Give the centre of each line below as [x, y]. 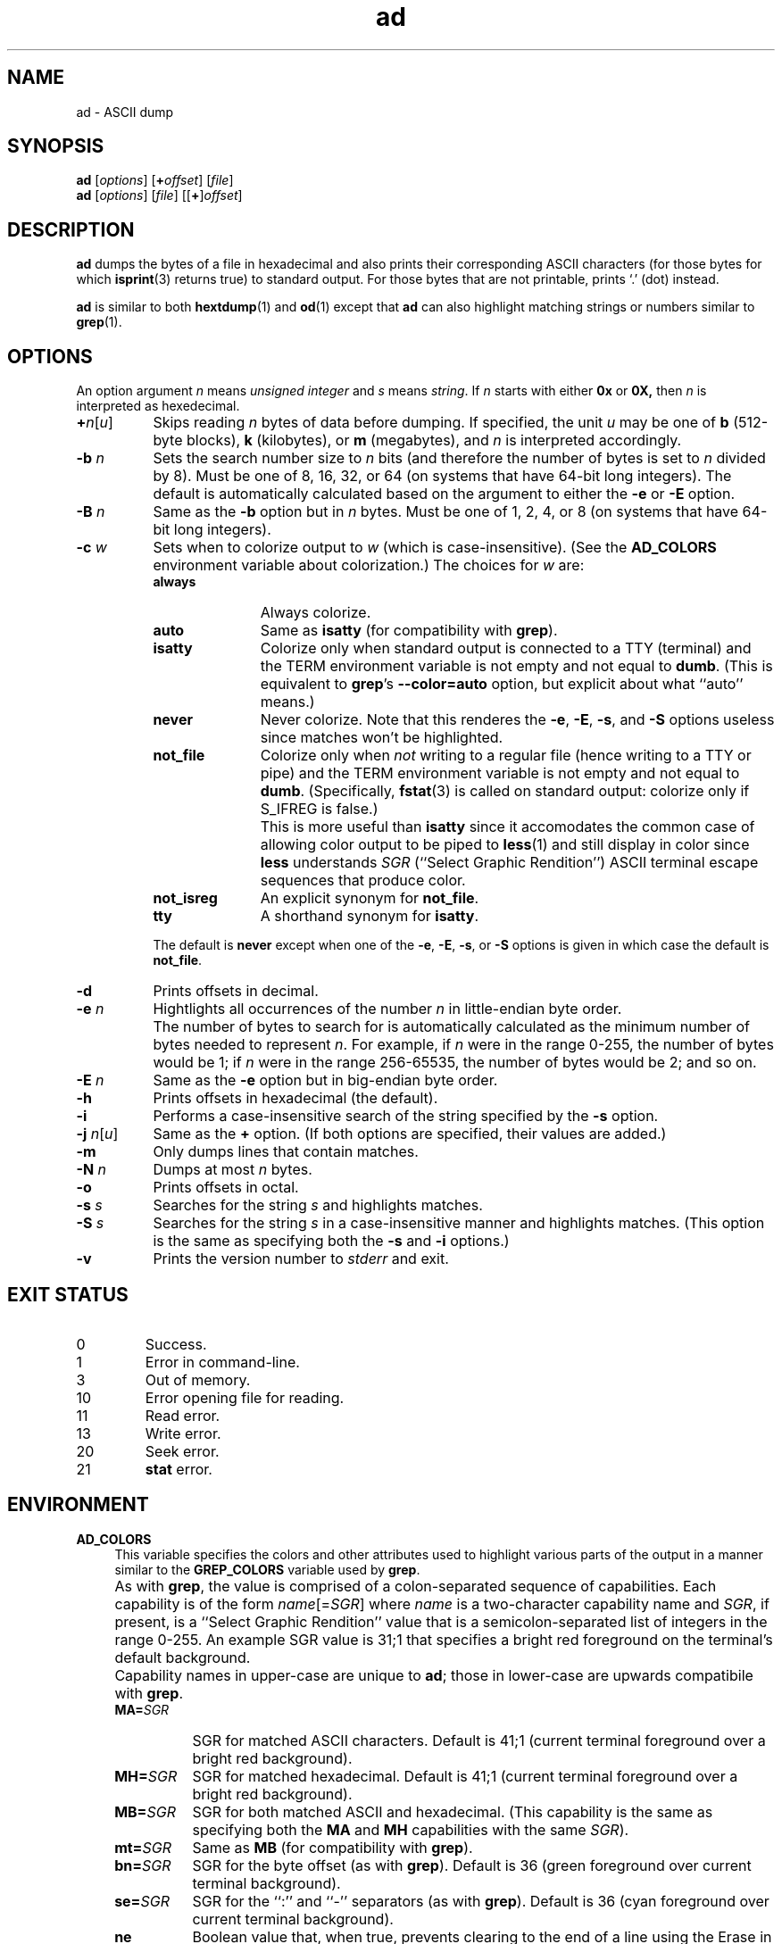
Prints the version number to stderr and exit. [301, 1259]
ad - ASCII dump [125, 112]
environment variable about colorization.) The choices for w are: [369, 565]
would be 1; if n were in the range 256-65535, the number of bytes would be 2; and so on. [455, 1063]
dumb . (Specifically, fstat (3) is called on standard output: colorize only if [505, 791]
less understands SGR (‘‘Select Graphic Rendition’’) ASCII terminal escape [509, 863]
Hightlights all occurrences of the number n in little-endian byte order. [387, 1009]
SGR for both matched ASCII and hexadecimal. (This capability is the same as [453, 1811]
